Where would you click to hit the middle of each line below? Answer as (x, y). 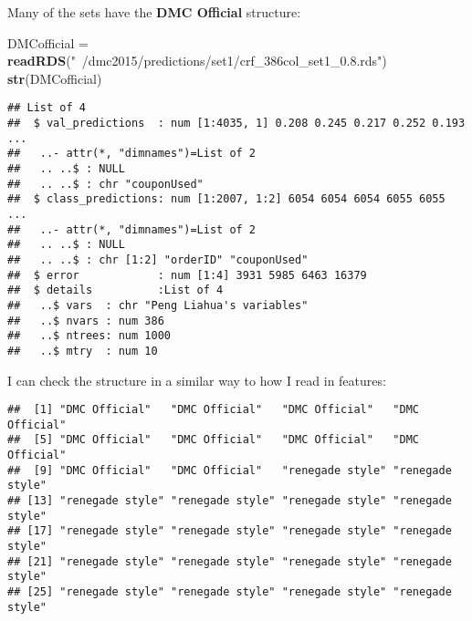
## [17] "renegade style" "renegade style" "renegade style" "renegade (230, 531)
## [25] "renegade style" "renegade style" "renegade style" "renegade (230, 592)
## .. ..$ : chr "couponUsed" (105, 184)
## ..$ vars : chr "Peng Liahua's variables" (158, 305)
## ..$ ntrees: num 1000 (89, 336)
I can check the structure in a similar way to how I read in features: (197, 380)
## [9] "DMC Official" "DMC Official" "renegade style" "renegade (230, 470)
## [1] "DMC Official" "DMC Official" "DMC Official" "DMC (214, 410)
